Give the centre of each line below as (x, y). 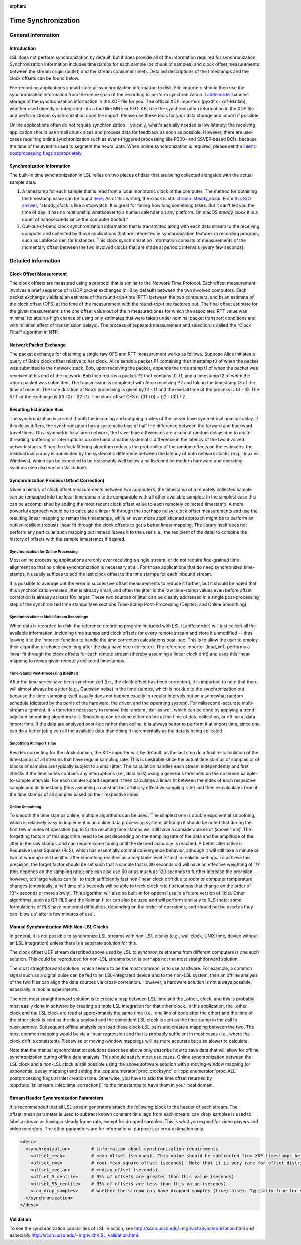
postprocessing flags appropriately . (46, 153)
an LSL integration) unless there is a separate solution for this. (73, 943)
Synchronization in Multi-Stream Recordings (49, 617)
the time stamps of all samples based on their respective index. (75, 794)
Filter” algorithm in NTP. (34, 332)
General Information (34, 35)
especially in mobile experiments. (44, 989)
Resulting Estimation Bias (36, 409)
